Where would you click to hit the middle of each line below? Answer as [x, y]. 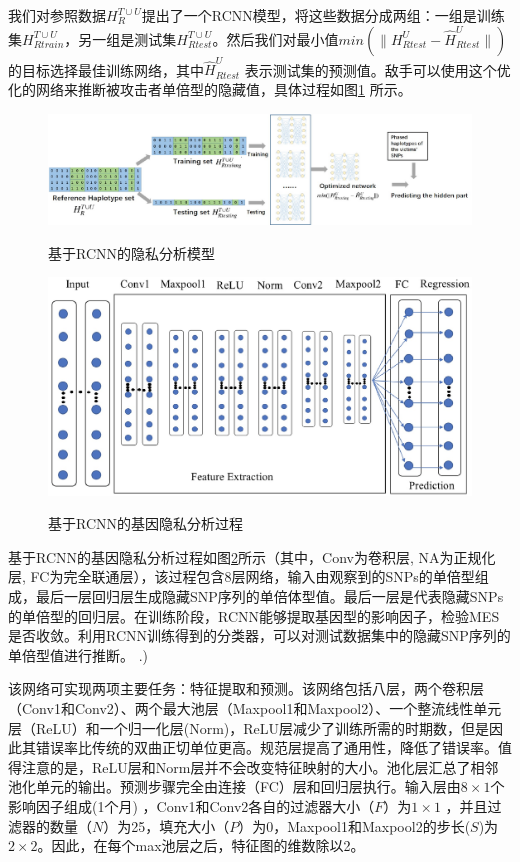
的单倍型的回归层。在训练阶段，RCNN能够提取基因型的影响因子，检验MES [254, 615]
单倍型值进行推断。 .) [78, 654]
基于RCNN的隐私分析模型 [132, 252]
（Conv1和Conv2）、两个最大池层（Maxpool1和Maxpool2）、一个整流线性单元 [255, 708]
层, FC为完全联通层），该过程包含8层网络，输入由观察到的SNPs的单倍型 [241, 576]
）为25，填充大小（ [166, 825]
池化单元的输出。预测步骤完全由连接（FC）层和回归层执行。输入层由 [234, 786]
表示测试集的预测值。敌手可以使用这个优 [377, 69]
